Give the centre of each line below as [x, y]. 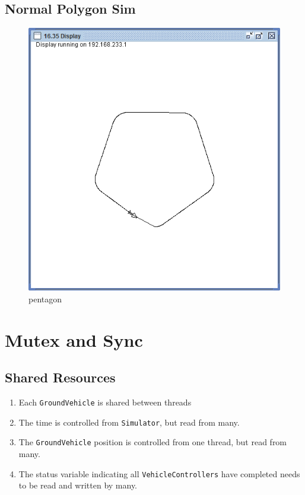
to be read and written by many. [78, 485]
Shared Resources [60, 377]
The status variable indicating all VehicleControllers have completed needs [159, 473]
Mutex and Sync [74, 339]
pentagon [45, 298]
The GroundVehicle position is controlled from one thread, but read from [153, 442]
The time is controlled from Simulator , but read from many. [129, 422]
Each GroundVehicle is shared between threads [105, 402]
